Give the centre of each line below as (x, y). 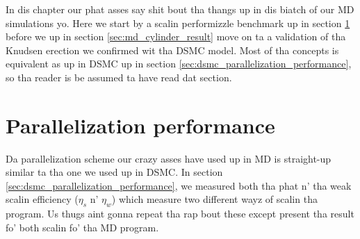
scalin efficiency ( (42, 199)
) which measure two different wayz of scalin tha (214, 199)
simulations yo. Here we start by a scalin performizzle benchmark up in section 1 (178, 23)
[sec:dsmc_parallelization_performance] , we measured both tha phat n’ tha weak (179, 185)
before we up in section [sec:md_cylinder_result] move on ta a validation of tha (176, 36)
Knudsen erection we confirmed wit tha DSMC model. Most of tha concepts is (172, 50)
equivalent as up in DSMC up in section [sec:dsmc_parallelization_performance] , (179, 64)
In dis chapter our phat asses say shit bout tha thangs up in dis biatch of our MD (180, 9)
